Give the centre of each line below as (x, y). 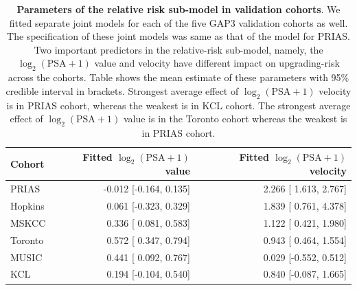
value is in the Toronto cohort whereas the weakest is (235, 119)
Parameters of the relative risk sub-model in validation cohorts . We (178, 9)
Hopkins (27, 206)
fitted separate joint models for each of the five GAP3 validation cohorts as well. (178, 22)
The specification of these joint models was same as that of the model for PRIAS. (178, 36)
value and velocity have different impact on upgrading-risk (217, 63)
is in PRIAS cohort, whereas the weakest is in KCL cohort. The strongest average (178, 105)
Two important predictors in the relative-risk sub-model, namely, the (178, 49)
